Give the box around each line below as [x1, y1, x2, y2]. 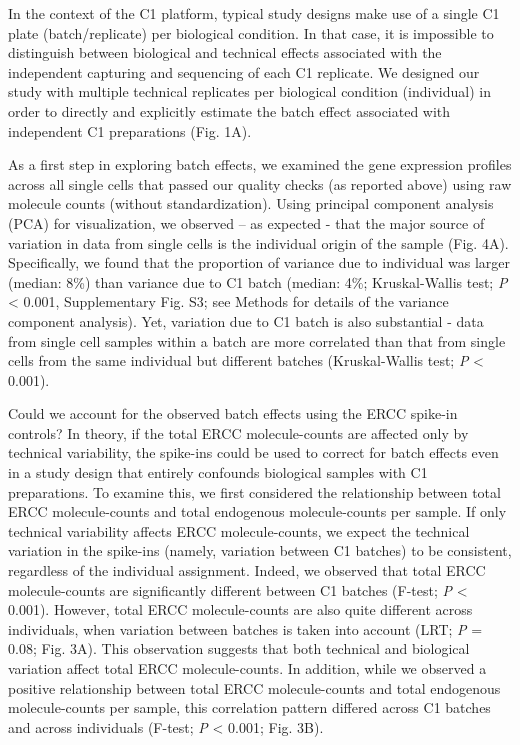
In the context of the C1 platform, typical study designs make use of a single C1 [8, 3, 500, 23]
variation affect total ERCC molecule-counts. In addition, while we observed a [8, 658, 487, 678]
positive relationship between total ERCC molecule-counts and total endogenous [8, 677, 501, 698]
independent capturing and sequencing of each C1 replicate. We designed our [8, 61, 480, 82]
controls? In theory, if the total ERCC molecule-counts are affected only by [8, 422, 469, 443]
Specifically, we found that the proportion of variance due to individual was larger [8, 252, 511, 273]
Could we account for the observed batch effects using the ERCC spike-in [8, 403, 458, 424]
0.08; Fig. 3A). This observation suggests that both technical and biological [8, 638, 470, 659]
